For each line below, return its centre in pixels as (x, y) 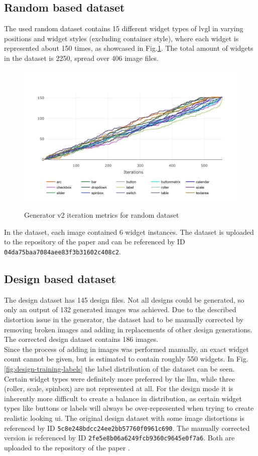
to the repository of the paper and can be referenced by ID (95, 242)
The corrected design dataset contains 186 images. (81, 339)
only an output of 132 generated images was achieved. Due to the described (120, 309)
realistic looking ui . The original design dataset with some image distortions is (124, 418)
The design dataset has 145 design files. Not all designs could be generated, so (124, 299)
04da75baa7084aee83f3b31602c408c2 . (62, 251)
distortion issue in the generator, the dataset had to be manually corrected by (124, 320)
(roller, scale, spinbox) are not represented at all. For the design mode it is (119, 388)
